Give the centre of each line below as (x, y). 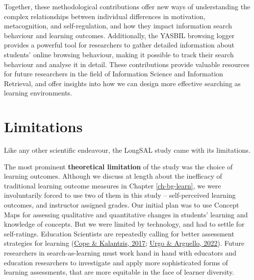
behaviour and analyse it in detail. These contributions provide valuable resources (127, 64)
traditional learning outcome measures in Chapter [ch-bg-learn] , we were (113, 185)
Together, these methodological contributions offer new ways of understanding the (127, 6)
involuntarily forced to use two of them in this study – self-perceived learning (120, 195)
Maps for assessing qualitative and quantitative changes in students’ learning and (126, 214)
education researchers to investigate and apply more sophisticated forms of (116, 262)
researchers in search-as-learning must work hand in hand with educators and (120, 253)
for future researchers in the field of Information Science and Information (114, 74)
